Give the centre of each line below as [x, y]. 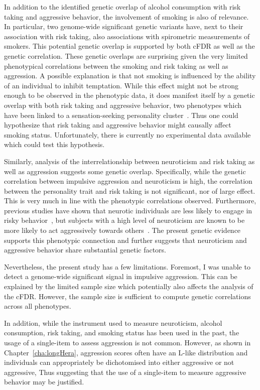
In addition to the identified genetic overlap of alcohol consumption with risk [122, 7]
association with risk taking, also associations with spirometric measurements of [127, 36]
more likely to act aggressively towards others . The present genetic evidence [122, 230]
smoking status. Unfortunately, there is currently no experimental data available [127, 134]
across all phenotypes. [38, 306]
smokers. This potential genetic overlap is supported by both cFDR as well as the [129, 46]
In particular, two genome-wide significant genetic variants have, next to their [124, 26]
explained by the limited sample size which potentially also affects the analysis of [129, 286]
